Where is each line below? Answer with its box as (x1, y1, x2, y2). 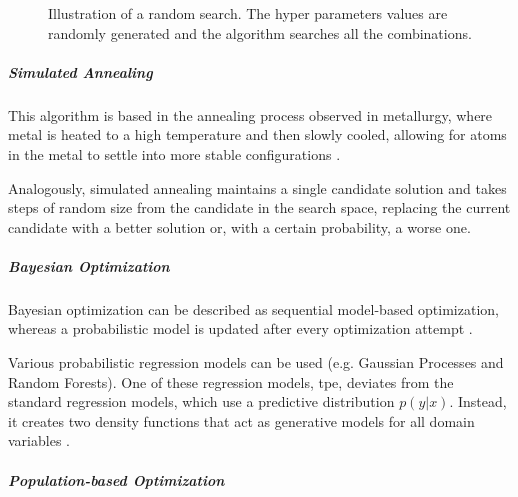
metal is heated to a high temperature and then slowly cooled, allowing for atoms (8, 124, 507, 145)
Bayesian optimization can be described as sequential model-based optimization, (8, 298, 499, 319)
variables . (8, 430, 70, 451)
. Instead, (449, 391, 507, 412)
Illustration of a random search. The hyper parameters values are (48, 3, 448, 23)
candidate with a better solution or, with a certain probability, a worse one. (8, 216, 471, 237)
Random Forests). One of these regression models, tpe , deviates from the (8, 371, 454, 392)
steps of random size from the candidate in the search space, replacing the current (8, 197, 511, 218)
